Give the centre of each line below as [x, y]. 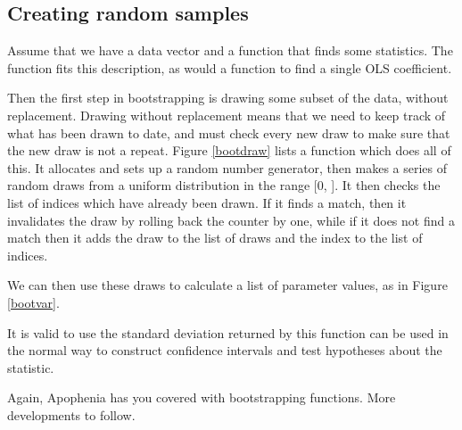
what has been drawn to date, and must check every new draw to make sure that [229, 132]
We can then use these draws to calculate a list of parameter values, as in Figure [227, 285]
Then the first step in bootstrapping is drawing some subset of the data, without [228, 98]
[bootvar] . [33, 302]
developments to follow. [71, 414]
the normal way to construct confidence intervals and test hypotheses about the [225, 350]
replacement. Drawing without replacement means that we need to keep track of [227, 115]
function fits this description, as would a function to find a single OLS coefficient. [230, 67]
